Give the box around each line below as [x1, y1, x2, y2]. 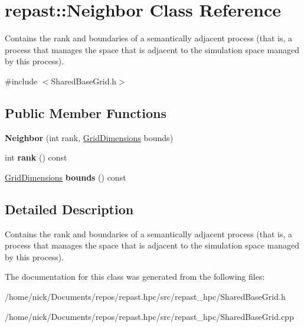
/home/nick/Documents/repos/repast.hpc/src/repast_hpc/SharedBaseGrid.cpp [5, 310, 294, 322]
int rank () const [5, 151, 67, 163]
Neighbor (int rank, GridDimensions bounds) [5, 131, 174, 143]
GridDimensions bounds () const [5, 171, 126, 183]
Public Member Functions [5, 103, 166, 122]
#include [5, 74, 38, 87]
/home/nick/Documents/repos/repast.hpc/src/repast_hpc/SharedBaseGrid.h [5, 290, 286, 303]
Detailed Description [5, 200, 134, 218]
